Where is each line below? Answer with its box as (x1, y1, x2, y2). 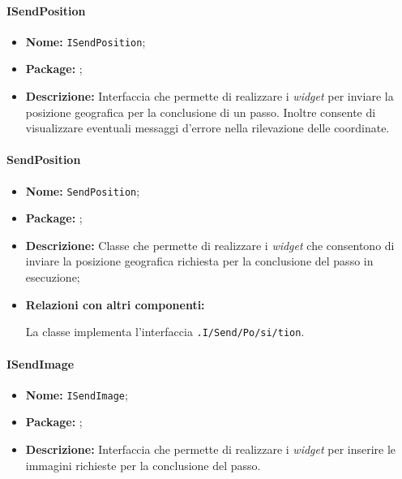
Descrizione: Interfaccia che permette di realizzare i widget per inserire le (25, 440, 396, 457)
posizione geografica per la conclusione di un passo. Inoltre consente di (25, 103, 376, 120)
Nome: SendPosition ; (25, 182, 140, 199)
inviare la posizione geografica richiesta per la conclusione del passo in (25, 252, 374, 270)
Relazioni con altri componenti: (25, 296, 205, 313)
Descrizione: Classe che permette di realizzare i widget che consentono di (25, 236, 395, 253)
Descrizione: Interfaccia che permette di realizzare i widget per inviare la (25, 88, 394, 105)
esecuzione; (25, 269, 80, 286)
